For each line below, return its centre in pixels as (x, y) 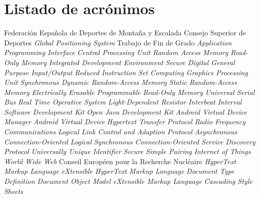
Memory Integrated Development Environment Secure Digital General (128, 62)
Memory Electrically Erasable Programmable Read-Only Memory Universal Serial (129, 92)
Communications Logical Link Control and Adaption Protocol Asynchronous (121, 132)
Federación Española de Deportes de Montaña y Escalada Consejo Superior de (125, 33)
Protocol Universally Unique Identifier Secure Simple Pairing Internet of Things (127, 151)
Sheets (14, 191)
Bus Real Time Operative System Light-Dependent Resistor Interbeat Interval (123, 102)
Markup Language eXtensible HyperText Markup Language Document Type (119, 171)
